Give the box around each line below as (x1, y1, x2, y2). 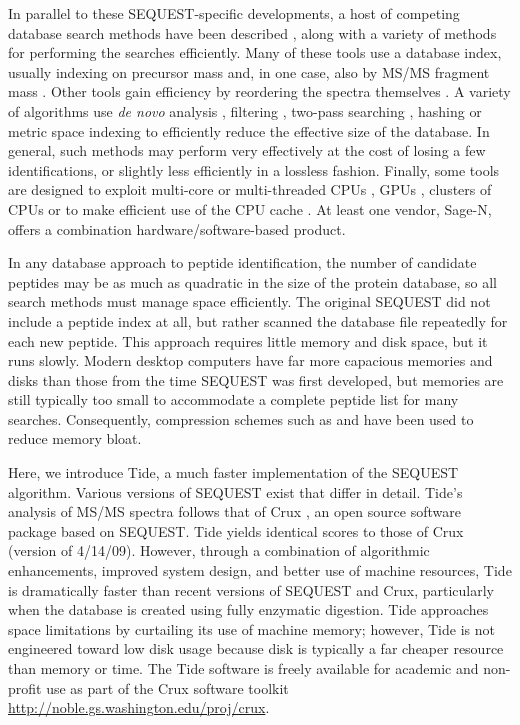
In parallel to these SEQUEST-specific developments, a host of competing (8, 3, 460, 23)
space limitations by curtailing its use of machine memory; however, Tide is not (8, 618, 495, 639)
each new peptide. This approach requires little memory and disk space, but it (8, 330, 488, 351)
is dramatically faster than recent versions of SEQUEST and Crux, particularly (8, 579, 494, 600)
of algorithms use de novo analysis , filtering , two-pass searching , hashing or (8, 100, 482, 121)
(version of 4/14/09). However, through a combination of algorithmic (8, 540, 430, 561)
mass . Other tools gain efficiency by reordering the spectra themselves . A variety (8, 81, 511, 102)
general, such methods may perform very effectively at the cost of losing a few (8, 140, 486, 161)
